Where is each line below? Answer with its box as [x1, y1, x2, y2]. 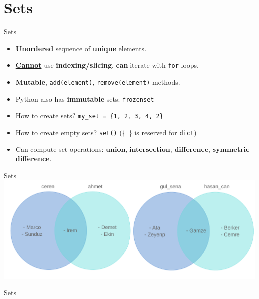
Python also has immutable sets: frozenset [15, 93, 154, 104]
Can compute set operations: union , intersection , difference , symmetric [15, 144, 250, 154]
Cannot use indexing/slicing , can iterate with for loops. [15, 60, 199, 70]
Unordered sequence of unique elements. [15, 43, 147, 53]
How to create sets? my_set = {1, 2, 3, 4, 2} [15, 110, 163, 121]
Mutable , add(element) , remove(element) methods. [15, 76, 180, 87]
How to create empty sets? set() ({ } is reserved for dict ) [15, 127, 197, 137]
